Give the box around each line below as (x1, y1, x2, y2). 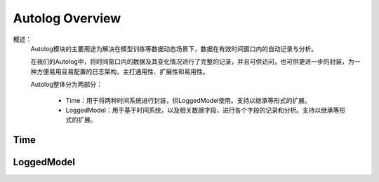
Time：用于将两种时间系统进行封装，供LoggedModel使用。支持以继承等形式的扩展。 (65, 96, 312, 104)
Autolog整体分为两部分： (30, 80, 103, 89)
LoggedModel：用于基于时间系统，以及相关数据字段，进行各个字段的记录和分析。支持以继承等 (65, 106, 340, 114)
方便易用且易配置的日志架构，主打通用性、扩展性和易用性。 (36, 67, 209, 76)
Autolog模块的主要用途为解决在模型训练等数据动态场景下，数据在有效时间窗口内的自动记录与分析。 (30, 44, 318, 52)
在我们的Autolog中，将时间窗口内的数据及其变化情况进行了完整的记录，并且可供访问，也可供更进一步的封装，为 (30, 57, 354, 66)
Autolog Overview (13, 10, 121, 26)
